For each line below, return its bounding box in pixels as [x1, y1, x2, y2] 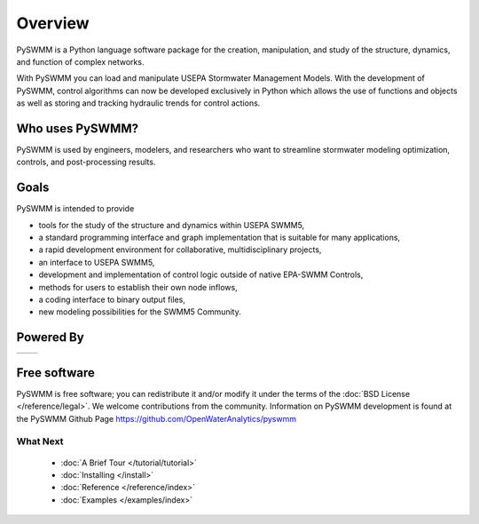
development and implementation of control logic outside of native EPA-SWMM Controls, [38, 269, 364, 280]
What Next [16, 435, 64, 448]
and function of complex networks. [16, 56, 145, 67]
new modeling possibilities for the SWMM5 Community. [38, 306, 241, 317]
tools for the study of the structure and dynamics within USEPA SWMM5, [38, 219, 305, 230]
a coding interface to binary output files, [38, 294, 185, 306]
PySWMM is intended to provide [16, 203, 135, 214]
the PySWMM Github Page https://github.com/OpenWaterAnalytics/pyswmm [16, 413, 297, 424]
